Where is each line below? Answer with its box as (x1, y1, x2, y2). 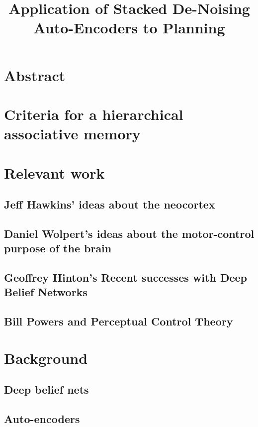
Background (4, 347, 88, 368)
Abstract (4, 65, 66, 85)
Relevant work (4, 162, 105, 183)
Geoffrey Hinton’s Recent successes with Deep (4, 270, 247, 285)
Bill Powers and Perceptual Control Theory (4, 314, 233, 329)
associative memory (4, 123, 141, 144)
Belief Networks (4, 284, 87, 300)
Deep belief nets (4, 382, 89, 397)
